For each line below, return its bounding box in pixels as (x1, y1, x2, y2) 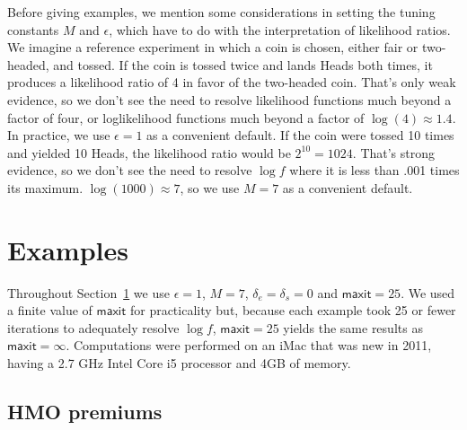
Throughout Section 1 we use (7, 283, 170, 302)
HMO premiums (7, 398, 163, 426)
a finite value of (7, 301, 93, 320)
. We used (401, 283, 455, 302)
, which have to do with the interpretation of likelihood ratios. (109, 20, 451, 39)
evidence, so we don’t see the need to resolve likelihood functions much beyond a (7, 90, 452, 109)
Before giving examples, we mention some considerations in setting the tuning (7, 3, 436, 21)
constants (7, 20, 59, 39)
